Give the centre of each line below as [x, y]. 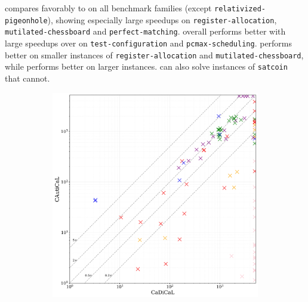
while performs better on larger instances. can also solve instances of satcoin [146, 66]
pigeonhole [26, 21]
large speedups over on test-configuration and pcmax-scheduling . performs [149, 43]
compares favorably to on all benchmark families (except [108, 8]
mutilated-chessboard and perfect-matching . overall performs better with [145, 31]
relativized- [240, 9]
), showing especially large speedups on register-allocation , [162, 19]
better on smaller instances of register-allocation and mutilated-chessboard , [154, 55]
